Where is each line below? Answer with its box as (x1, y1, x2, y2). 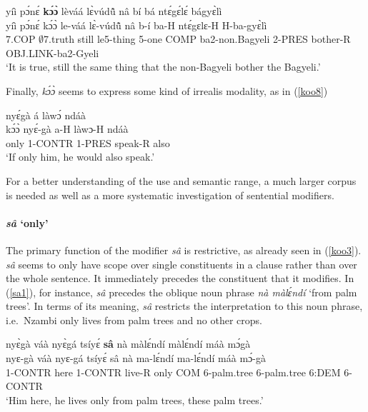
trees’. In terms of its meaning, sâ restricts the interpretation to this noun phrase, (6, 298, 363, 313)
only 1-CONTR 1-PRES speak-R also (6, 135, 170, 150)
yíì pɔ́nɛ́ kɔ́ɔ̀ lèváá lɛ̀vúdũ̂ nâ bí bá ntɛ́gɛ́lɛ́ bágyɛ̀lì (6, 4, 222, 18)
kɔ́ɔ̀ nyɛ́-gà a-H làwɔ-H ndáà (6, 121, 129, 136)
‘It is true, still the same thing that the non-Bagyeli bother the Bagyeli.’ (6, 59, 321, 74)
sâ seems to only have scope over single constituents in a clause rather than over (6, 256, 357, 271)
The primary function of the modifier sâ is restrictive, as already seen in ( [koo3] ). (6, 242, 362, 257)
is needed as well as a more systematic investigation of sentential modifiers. (6, 187, 334, 202)
